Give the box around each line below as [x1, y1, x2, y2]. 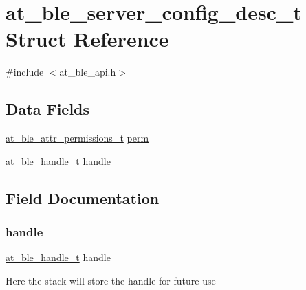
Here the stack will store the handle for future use [6, 273, 216, 287]
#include [6, 65, 44, 79]
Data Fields [6, 98, 90, 120]
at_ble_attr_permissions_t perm [6, 131, 149, 145]
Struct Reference [6, 25, 169, 53]
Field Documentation [6, 187, 160, 208]
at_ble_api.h [59, 65, 116, 79]
